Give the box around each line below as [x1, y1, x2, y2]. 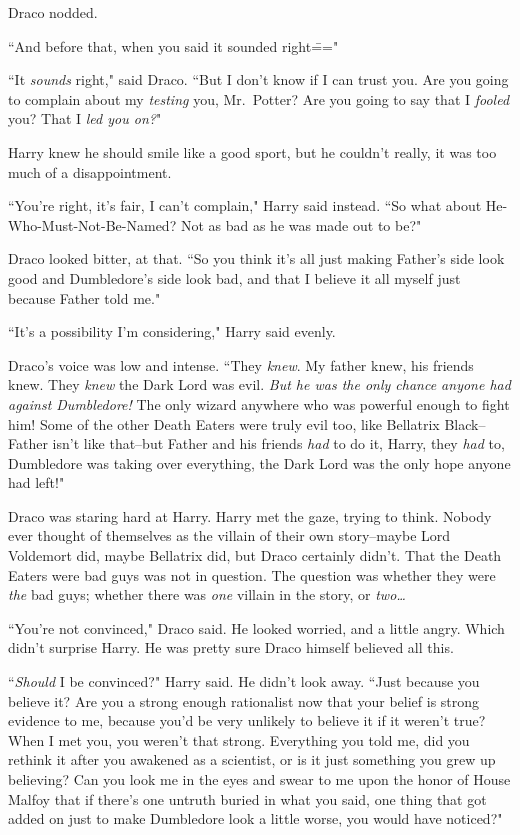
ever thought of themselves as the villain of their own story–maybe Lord [8, 525, 451, 546]
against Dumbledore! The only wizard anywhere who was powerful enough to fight [8, 393, 510, 414]
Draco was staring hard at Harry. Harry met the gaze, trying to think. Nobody [8, 505, 492, 526]
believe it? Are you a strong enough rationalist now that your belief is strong [8, 690, 480, 711]
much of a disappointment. [8, 161, 172, 182]
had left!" [8, 472, 65, 493]
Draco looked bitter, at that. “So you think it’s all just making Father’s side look [8, 248, 505, 269]
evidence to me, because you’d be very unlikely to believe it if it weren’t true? [8, 710, 486, 731]
